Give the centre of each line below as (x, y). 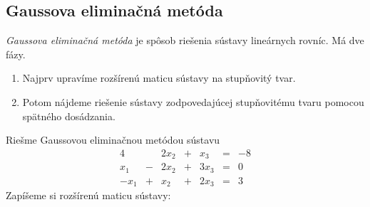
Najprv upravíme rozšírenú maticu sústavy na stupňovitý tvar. (159, 78)
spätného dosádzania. (69, 116)
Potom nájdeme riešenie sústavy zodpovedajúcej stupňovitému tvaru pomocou (193, 101)
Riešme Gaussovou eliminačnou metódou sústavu (113, 140)
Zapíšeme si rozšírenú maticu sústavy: (88, 195)
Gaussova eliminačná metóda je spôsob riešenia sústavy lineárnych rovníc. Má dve (185, 40)
